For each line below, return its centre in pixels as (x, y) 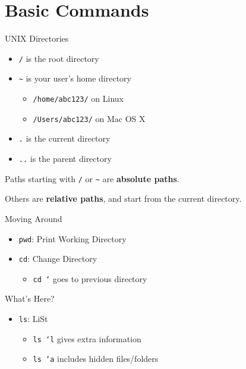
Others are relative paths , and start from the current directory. (123, 198)
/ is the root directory (59, 58)
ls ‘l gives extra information (87, 338)
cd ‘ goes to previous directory (90, 278)
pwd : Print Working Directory (72, 238)
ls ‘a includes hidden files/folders (96, 359)
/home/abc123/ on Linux (78, 98)
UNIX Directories (37, 38)
